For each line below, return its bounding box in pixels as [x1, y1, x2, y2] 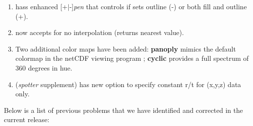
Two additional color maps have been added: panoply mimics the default [15, 43, 236, 54]
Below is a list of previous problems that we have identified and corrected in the [4, 105, 243, 115]
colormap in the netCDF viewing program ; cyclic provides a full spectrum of [15, 53, 249, 63]
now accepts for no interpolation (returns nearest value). [15, 27, 184, 37]
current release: [4, 114, 50, 125]
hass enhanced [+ [15, 1, 68, 11]
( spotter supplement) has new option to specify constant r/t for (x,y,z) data [15, 79, 241, 89]
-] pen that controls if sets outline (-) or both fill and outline [69, 1, 247, 11]
